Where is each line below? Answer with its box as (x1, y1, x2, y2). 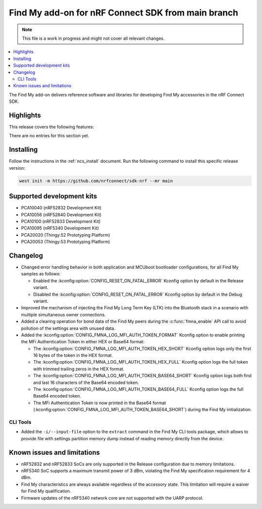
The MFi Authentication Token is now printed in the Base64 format (33, 400, 166, 406)
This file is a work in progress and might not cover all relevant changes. (22, 35, 165, 41)
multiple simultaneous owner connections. (21, 312, 106, 318)
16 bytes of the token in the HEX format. (33, 352, 113, 358)
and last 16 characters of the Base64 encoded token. (33, 380, 139, 385)
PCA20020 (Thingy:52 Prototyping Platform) (21, 232, 110, 238)
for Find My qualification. (21, 488, 71, 494)
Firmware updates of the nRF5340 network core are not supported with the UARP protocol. (21, 495, 204, 501)
